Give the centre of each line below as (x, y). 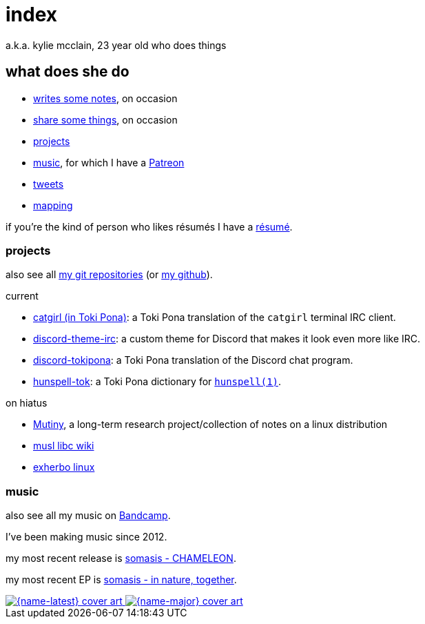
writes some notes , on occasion (105, 98)
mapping (53, 205)
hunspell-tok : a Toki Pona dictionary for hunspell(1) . (157, 382)
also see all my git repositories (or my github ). (109, 275)
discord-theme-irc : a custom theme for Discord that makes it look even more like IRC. (227, 339)
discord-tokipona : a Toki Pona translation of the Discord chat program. (193, 360)
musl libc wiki (64, 446)
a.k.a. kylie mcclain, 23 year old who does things (116, 45)
